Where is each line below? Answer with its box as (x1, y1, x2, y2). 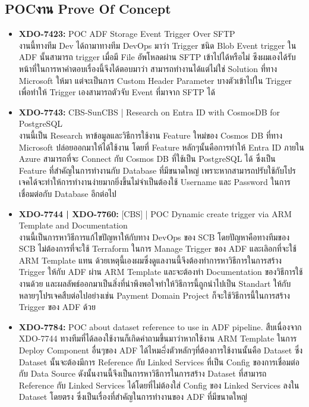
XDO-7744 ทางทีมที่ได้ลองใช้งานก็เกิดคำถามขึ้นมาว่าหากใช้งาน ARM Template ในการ (18, 332, 297, 345)
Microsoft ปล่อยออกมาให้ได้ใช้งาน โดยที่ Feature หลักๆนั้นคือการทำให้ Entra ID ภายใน (18, 140, 304, 153)
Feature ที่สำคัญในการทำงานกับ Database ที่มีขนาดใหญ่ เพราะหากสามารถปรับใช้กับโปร (18, 164, 296, 176)
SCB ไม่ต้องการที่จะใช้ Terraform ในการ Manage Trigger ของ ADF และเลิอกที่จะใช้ (18, 242, 297, 255)
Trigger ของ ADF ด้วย (18, 300, 96, 313)
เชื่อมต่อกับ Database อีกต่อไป (18, 187, 116, 199)
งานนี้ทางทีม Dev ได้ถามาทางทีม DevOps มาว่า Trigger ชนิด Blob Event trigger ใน (18, 39, 297, 51)
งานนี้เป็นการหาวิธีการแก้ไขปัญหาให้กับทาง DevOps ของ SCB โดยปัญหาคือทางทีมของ (18, 230, 289, 243)
